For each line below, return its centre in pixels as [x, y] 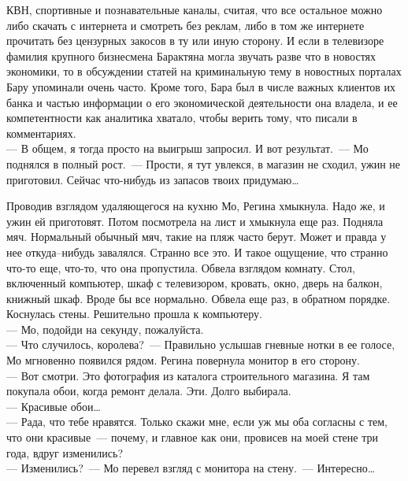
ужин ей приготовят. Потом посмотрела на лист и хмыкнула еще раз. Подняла [195, 221]
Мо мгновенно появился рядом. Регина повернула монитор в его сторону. [183, 360]
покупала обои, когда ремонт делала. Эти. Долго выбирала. [149, 391]
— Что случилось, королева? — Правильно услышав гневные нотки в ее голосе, [201, 344]
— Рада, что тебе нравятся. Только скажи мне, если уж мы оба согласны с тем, [197, 422]
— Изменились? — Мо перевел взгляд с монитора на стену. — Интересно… [191, 468]
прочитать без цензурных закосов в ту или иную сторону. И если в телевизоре [195, 41]
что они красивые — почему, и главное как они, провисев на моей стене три [192, 437]
